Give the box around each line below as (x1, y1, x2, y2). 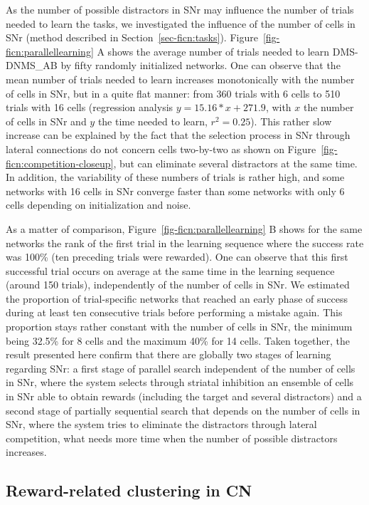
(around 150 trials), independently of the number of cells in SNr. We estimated (6, 277, 350, 292)
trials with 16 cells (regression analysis (6, 100, 173, 115)
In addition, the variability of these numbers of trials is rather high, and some (6, 170, 345, 184)
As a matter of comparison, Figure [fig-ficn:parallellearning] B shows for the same (6, 221, 363, 236)
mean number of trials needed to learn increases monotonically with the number (6, 71, 355, 86)
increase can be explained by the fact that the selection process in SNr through (6, 127, 351, 142)
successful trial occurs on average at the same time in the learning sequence (6, 263, 335, 278)
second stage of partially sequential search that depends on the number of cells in (6, 402, 360, 417)
